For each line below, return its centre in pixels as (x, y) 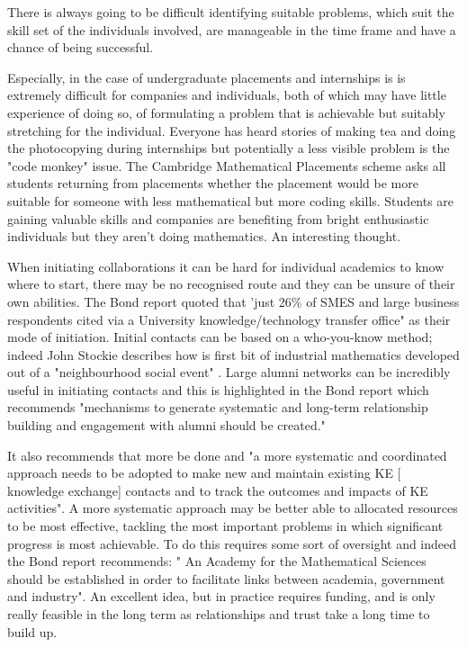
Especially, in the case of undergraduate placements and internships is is (207, 77)
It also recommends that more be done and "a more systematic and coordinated (227, 455)
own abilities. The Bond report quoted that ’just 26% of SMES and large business (233, 301)
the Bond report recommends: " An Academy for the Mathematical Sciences (217, 561)
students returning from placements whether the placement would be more (213, 183)
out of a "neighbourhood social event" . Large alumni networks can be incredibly (229, 372)
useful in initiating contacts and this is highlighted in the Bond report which (218, 389)
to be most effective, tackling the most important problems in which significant (225, 526)
